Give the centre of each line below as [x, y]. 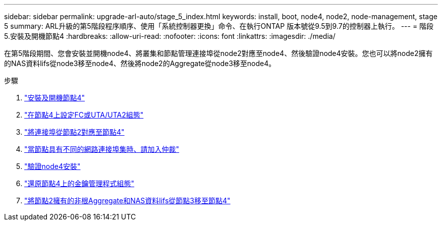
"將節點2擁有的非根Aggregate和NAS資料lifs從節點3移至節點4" [127, 201]
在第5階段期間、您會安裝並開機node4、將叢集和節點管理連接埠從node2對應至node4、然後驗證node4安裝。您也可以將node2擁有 [218, 53]
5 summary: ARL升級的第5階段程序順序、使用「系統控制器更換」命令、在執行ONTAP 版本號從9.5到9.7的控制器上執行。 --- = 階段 [219, 26]
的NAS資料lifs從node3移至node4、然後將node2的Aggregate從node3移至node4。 [140, 63]
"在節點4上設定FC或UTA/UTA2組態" [84, 115]
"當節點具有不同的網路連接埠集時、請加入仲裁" [102, 149]
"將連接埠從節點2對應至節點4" [74, 132]
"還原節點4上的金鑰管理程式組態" [79, 183]
